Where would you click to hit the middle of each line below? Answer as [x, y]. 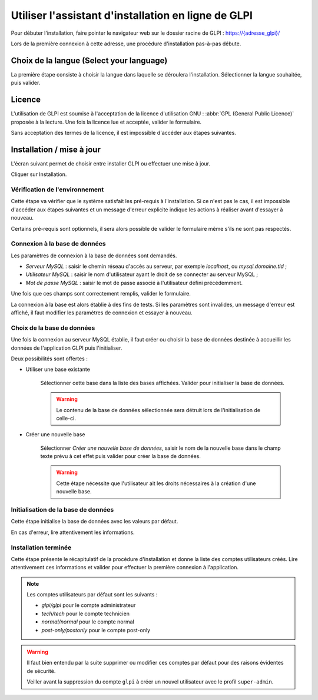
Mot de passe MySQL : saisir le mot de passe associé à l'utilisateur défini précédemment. [134, 283]
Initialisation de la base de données [62, 510]
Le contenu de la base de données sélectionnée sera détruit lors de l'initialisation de [158, 410]
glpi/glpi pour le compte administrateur [89, 605]
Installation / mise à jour [56, 149]
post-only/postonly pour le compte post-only [96, 630]
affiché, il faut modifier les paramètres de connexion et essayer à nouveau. [102, 313]
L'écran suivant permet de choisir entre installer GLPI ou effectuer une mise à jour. [111, 163]
